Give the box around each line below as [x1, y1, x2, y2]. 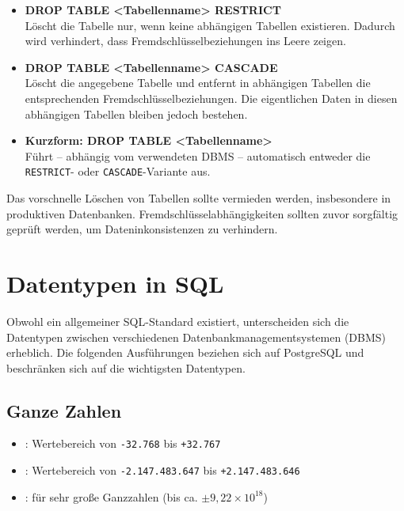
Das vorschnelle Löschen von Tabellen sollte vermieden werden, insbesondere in [6, 190, 391, 206]
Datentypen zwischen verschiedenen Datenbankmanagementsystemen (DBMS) [6, 328, 387, 345]
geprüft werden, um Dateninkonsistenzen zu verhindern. [6, 221, 278, 237]
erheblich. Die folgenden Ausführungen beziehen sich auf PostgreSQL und [6, 344, 364, 361]
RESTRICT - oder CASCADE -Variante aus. [25, 163, 211, 180]
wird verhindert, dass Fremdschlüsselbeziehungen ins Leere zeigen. [25, 32, 346, 49]
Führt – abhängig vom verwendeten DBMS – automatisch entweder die [25, 147, 371, 164]
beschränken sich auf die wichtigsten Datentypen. [6, 359, 246, 376]
